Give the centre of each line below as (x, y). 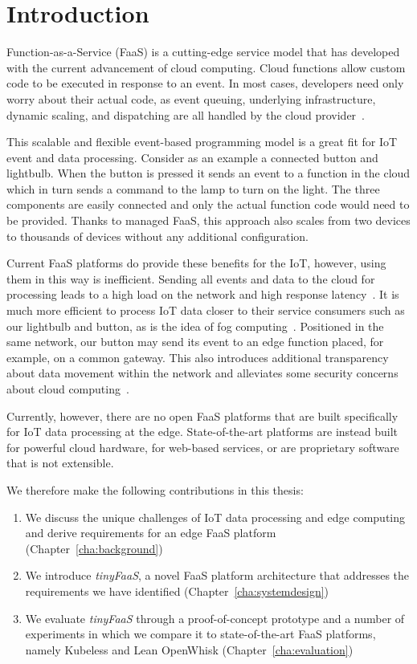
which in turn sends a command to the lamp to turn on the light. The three (193, 188)
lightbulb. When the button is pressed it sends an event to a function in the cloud (208, 173)
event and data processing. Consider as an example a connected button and (192, 157)
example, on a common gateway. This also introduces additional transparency (198, 357)
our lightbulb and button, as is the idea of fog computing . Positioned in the (195, 326)
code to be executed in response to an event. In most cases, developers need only (205, 83)
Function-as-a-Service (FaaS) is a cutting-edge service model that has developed (203, 52)
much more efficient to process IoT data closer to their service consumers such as (206, 310)
